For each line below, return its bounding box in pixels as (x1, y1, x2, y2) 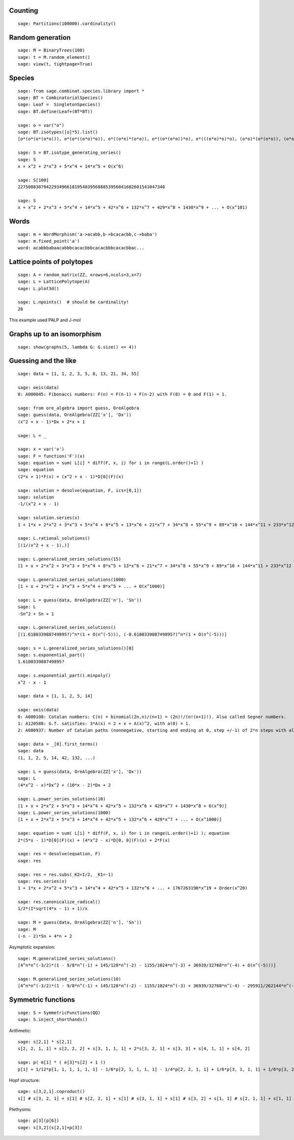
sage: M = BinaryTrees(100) (18, 48, 85, 53)
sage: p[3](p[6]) (18, 1118, 59, 1123)
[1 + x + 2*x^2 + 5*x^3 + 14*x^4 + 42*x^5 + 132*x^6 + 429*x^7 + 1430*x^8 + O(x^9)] (18, 803, 227, 809)
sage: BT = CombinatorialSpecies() (18, 95, 103, 100)
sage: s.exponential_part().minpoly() (18, 673, 111, 678)
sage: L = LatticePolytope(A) (18, 279, 91, 284)
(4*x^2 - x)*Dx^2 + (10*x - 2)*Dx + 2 (18, 782, 111, 788)
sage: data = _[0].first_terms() (18, 742, 98, 747)
